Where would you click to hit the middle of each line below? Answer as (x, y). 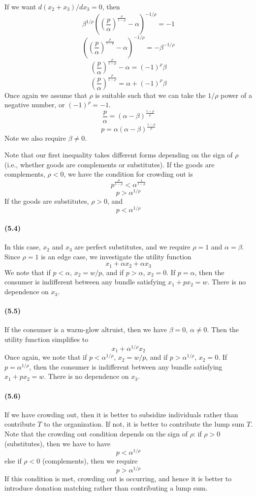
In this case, (23, 247)
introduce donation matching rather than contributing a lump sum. (106, 488)
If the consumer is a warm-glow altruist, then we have (86, 329)
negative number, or (35, 105)
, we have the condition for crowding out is (128, 174)
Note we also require (35, 138)
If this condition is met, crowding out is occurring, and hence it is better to (118, 478)
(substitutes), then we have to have (58, 443)
